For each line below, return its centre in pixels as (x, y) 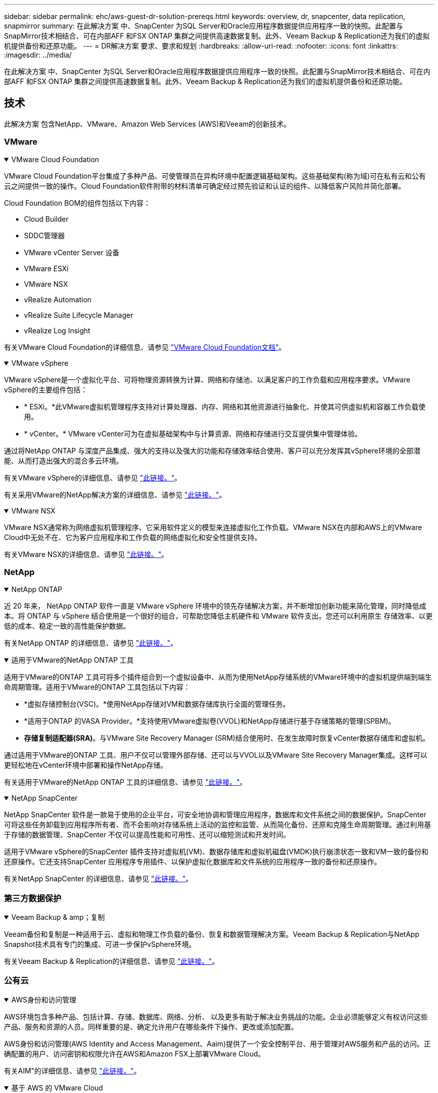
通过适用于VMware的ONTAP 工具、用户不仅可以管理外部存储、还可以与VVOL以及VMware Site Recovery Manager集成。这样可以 (216, 755)
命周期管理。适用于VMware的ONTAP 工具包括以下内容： (97, 687)
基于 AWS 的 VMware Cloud (57, 1087)
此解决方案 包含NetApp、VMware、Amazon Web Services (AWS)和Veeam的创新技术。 (147, 124)
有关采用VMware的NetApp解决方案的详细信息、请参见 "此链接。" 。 (115, 494)
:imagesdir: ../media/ (38, 55)
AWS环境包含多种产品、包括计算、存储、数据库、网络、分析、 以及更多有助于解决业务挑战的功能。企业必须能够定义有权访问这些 (216, 1016)
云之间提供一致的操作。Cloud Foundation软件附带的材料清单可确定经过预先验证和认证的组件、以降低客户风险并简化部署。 (205, 186)
